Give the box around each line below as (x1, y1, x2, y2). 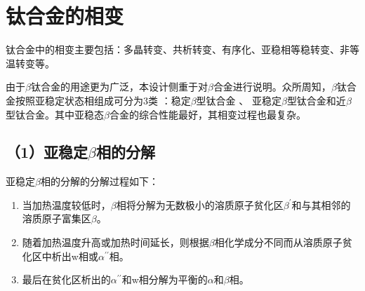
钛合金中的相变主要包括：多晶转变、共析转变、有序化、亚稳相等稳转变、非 (6, 42, 350, 57)
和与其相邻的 (291, 197, 351, 212)
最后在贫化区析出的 (22, 272, 111, 287)
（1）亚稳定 (6, 141, 88, 163)
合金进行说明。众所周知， (213, 79, 331, 94)
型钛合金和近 (286, 93, 346, 107)
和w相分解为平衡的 (121, 272, 208, 287)
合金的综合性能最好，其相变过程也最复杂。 (109, 107, 306, 121)
